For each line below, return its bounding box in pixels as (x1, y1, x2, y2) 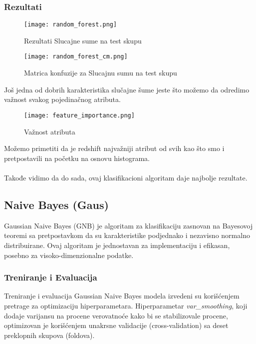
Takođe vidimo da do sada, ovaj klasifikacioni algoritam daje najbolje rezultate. (4, 172, 248, 182)
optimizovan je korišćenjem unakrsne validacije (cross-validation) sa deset (4, 320, 229, 330)
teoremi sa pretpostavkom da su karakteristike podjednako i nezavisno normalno (4, 230, 250, 240)
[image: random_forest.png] (24, 21, 117, 28)
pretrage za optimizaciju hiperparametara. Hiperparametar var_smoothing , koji (4, 300, 248, 310)
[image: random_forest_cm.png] (24, 53, 128, 60)
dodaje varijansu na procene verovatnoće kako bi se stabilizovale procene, (4, 310, 228, 320)
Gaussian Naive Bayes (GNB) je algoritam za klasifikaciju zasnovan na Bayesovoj (4, 220, 253, 230)
